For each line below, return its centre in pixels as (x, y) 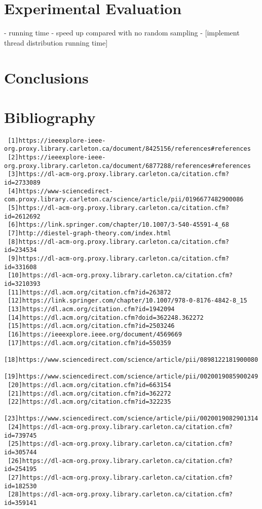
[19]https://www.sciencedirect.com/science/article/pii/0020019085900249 (131, 377)
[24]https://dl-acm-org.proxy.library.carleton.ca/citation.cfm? (120, 427)
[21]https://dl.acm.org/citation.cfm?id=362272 (89, 393)
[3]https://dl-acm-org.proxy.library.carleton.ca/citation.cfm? (118, 174)
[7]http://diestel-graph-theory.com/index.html (89, 234)
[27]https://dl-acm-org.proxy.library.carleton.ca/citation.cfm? (120, 478)
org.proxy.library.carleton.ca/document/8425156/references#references (127, 149)
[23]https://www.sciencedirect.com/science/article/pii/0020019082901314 (131, 419)
